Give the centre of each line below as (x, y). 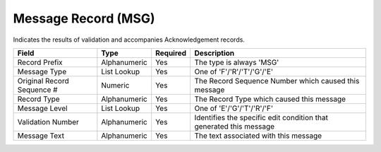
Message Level (42, 108)
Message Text (41, 136)
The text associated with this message (258, 136)
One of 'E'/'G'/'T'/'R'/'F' (234, 108)
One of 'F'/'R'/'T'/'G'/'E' (234, 71)
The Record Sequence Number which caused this (277, 81)
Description (214, 53)
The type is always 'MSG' (237, 62)
